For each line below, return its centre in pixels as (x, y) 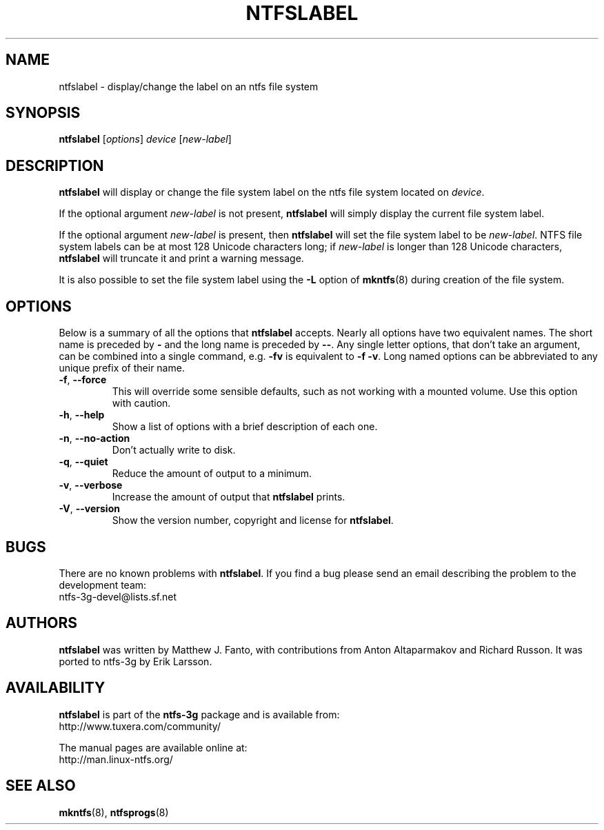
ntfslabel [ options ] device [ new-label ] (145, 139)
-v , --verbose (91, 485)
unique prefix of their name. (122, 368)
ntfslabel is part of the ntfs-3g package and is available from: (199, 714)
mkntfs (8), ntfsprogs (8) (114, 812)
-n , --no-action (94, 438)
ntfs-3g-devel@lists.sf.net (118, 596)
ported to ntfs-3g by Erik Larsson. (135, 661)
